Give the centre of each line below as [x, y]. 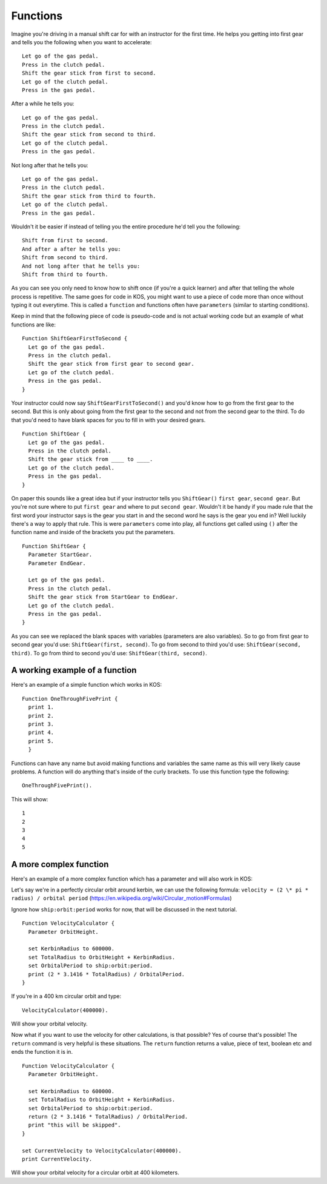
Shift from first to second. [65, 240]
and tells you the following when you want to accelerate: [81, 42]
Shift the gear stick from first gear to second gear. [111, 364]
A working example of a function [74, 670]
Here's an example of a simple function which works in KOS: [87, 685]
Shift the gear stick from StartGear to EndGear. [103, 597]
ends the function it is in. [42, 1052]
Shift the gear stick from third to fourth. [89, 196]
